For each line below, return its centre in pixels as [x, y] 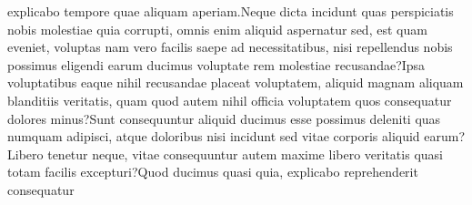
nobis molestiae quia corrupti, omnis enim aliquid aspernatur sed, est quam [217, 29]
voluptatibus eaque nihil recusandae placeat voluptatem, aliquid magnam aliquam [236, 82]
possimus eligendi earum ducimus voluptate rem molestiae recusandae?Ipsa [216, 64]
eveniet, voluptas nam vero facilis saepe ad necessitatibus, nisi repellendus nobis [230, 47]
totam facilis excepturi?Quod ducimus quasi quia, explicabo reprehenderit [213, 172]
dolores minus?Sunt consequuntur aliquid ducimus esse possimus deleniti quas [224, 118]
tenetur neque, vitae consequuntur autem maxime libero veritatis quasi [245, 154]
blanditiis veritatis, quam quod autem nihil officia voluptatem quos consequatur [230, 100]
